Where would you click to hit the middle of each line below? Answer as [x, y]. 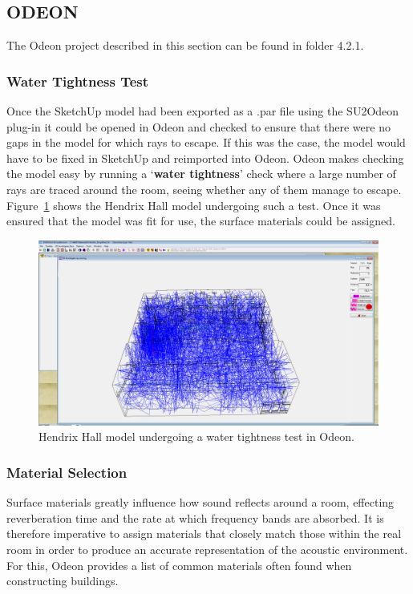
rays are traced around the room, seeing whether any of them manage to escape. [204, 189]
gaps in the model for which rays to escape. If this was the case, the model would [206, 142]
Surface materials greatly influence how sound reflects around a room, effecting [200, 502]
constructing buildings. [63, 581]
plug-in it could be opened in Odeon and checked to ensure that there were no [198, 126]
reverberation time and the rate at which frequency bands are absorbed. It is [195, 517]
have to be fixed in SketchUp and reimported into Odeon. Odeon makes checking [205, 158]
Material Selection [67, 472]
